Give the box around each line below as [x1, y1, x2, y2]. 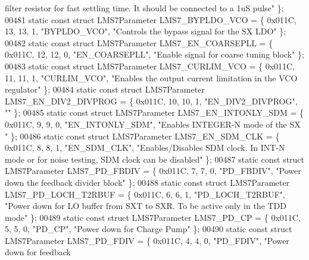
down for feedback [5, 246, 71, 258]
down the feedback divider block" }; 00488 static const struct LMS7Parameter [5, 176, 290, 188]
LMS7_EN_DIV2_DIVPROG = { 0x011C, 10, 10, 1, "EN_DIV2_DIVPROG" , [5, 94, 298, 107]
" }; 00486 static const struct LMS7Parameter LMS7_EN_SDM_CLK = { [5, 129, 280, 142]
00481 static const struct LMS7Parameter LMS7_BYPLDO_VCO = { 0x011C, [5, 13, 296, 26]
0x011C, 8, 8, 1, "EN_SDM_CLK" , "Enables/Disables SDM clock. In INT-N [5, 141, 285, 154]
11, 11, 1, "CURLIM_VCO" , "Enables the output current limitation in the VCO [5, 71, 298, 84]
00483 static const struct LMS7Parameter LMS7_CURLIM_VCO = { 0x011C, [5, 59, 295, 72]
